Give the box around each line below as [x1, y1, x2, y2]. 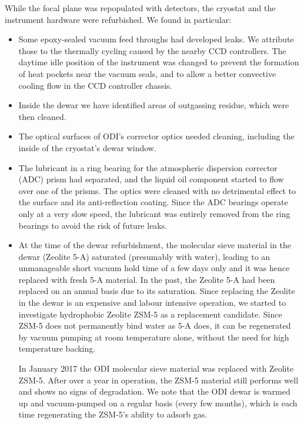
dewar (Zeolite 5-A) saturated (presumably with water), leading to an [18, 250, 270, 262]
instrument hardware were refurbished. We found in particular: [5, 13, 232, 25]
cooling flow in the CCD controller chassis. [18, 79, 172, 91]
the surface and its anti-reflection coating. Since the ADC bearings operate [18, 196, 288, 208]
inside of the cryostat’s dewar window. [18, 141, 156, 153]
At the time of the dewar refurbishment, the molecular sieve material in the [18, 239, 291, 251]
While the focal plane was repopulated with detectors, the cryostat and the [5, 2, 276, 14]
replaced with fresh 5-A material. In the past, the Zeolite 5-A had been [18, 273, 275, 285]
